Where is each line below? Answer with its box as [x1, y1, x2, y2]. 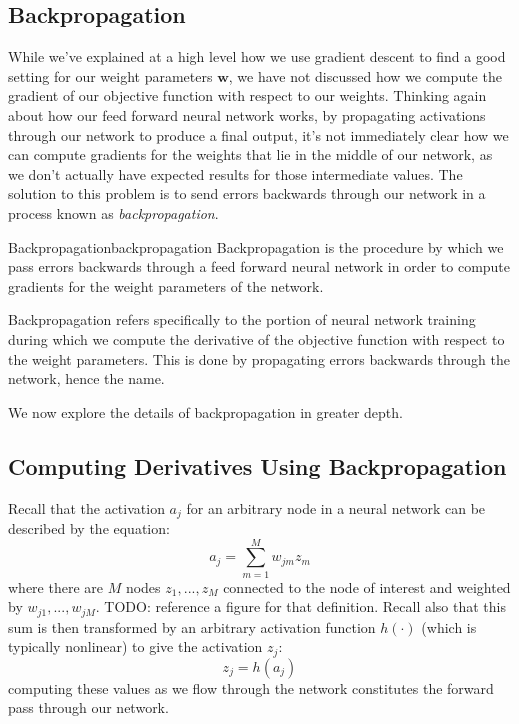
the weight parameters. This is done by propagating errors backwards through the [8, 348, 510, 369]
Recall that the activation [8, 497, 165, 518]
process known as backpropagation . [8, 202, 219, 223]
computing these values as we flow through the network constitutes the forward [8, 677, 494, 698]
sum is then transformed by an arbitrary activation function [8, 616, 376, 637]
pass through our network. [8, 697, 169, 718]
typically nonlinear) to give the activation [8, 636, 263, 657]
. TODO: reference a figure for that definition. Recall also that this [95, 596, 506, 617]
